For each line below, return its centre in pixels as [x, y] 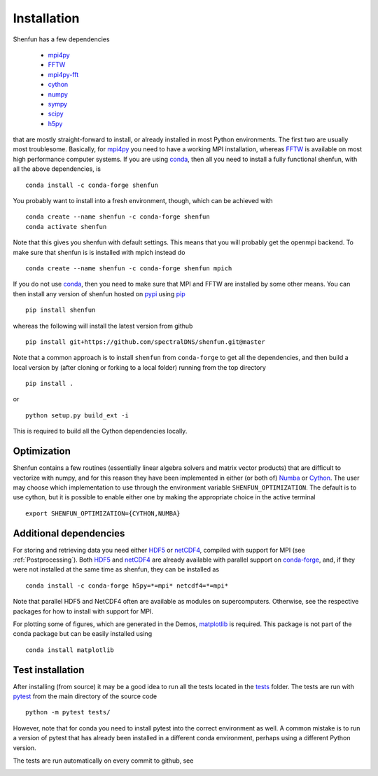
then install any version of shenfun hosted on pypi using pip [99, 293]
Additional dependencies [69, 533]
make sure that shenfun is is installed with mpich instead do [99, 252]
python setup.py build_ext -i [77, 415]
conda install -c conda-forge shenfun [92, 185]
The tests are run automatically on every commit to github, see [103, 761]
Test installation [49, 670]
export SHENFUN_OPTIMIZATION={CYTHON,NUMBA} [103, 513]
